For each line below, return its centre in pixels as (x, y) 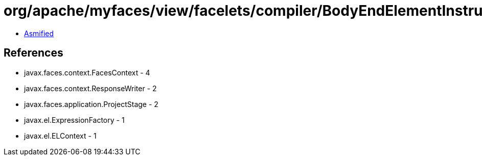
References (33, 53)
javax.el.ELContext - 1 (60, 136)
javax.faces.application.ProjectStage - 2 (91, 104)
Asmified (39, 33)
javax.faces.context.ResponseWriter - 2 (90, 88)
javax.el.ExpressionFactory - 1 (74, 120)
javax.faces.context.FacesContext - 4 (87, 72)
